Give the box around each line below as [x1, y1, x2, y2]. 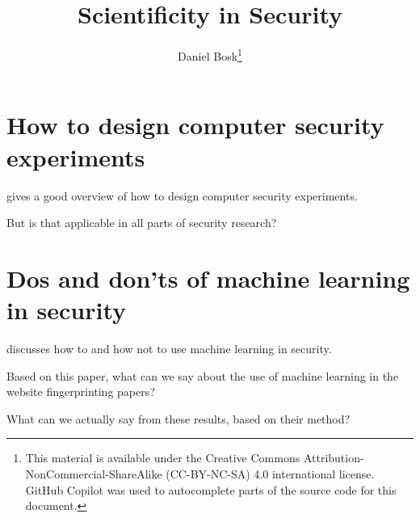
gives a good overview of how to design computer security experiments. [6, 187, 358, 204]
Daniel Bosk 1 [178, 45, 242, 64]
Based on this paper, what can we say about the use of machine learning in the [6, 367, 399, 384]
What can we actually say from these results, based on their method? [6, 410, 351, 427]
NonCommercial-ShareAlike [25, 465, 162, 482]
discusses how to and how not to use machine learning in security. [6, 340, 332, 356]
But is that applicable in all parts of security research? [6, 214, 277, 231]
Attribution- [303, 449, 364, 466]
